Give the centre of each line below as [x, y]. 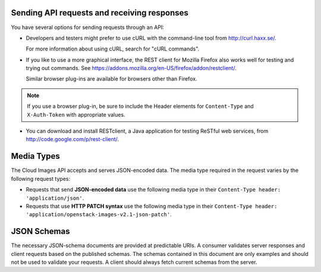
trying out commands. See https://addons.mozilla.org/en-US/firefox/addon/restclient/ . [131, 68]
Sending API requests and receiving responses [100, 13]
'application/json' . [55, 198]
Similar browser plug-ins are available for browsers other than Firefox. [111, 79]
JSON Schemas [40, 231]
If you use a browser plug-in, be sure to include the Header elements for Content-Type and [140, 106]
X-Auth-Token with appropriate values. [76, 114]
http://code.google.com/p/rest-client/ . [72, 139]
